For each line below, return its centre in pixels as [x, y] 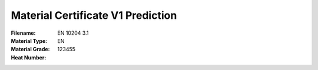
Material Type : [29, 41]
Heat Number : [29, 57]
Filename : [23, 33]
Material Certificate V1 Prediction [94, 15]
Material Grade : [30, 49]
